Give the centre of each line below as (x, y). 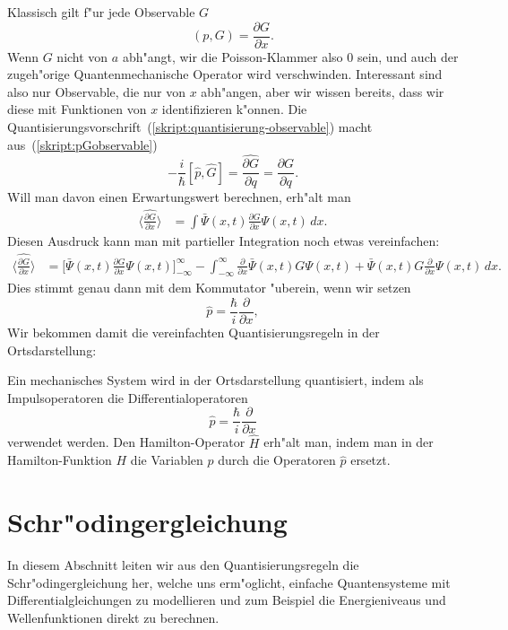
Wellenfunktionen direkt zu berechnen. (113, 617)
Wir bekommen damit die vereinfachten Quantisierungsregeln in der (194, 332)
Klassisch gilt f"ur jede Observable (101, 12)
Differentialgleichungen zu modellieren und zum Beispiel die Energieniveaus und (227, 600)
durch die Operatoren (277, 460)
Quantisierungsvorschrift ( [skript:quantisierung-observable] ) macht (190, 127)
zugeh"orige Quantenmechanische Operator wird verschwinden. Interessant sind (225, 74)
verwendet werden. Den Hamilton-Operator (126, 442)
